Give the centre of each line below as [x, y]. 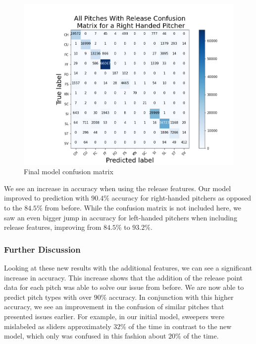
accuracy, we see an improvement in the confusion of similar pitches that [114, 307]
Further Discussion [42, 249]
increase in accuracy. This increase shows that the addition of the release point [124, 277]
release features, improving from [53, 227]
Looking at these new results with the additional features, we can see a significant [128, 268]
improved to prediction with [47, 198]
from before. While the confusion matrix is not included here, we [143, 208]
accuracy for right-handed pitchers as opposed [181, 198]
